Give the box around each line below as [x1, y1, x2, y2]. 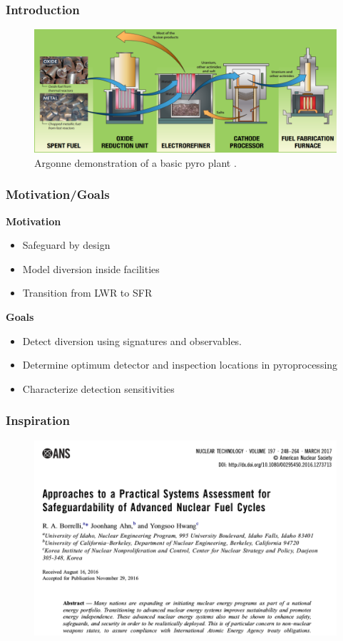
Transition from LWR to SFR [22, 285, 153, 300]
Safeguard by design [22, 237, 111, 252]
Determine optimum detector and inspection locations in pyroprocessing [22, 357, 338, 372]
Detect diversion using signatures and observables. [22, 333, 242, 348]
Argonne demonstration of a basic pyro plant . [34, 155, 237, 170]
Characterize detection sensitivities [22, 381, 175, 396]
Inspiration [6, 411, 70, 429]
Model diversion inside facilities [22, 261, 160, 276]
